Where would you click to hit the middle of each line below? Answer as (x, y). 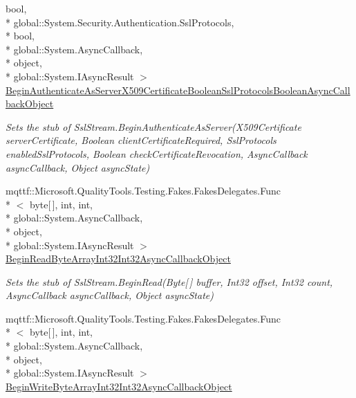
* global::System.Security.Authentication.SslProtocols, (120, 22)
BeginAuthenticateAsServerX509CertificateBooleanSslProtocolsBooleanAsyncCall (178, 90)
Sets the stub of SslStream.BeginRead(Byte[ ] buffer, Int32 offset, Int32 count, (169, 281)
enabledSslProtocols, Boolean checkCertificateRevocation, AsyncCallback (157, 153)
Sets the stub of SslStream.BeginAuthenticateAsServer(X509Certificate (153, 126)
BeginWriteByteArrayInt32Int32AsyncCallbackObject (119, 386)
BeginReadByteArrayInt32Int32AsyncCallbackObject (118, 259)
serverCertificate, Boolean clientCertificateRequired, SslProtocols (141, 140)
